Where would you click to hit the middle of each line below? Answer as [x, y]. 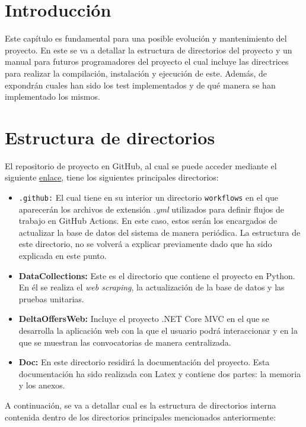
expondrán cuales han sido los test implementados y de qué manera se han [140, 85]
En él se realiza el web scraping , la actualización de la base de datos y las [152, 287]
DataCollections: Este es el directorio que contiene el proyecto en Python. [157, 275]
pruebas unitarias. [51, 298]
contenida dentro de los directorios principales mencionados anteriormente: [141, 417]
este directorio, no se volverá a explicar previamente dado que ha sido [145, 244]
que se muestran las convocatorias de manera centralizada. [125, 342]
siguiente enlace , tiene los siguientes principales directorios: [112, 177]
